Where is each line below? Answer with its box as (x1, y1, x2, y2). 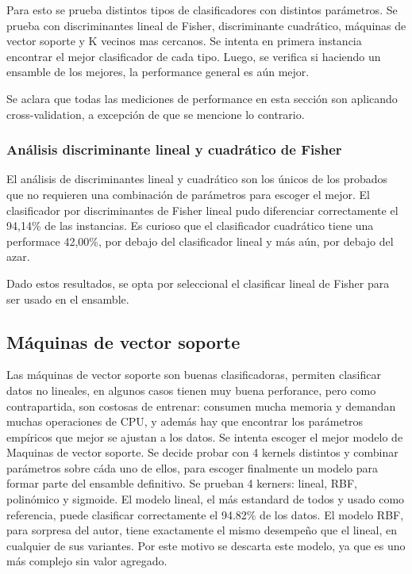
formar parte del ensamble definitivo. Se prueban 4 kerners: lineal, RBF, (6, 475, 357, 492)
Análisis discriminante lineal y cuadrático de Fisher (6, 140, 342, 159)
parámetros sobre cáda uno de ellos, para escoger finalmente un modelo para (6, 459, 378, 476)
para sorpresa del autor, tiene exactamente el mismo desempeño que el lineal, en (6, 522, 397, 538)
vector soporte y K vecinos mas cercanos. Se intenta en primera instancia (6, 33, 362, 49)
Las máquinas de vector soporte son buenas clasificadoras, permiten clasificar (6, 366, 381, 383)
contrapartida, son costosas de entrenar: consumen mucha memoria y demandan (6, 397, 396, 414)
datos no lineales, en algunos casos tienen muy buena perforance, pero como (6, 381, 376, 398)
